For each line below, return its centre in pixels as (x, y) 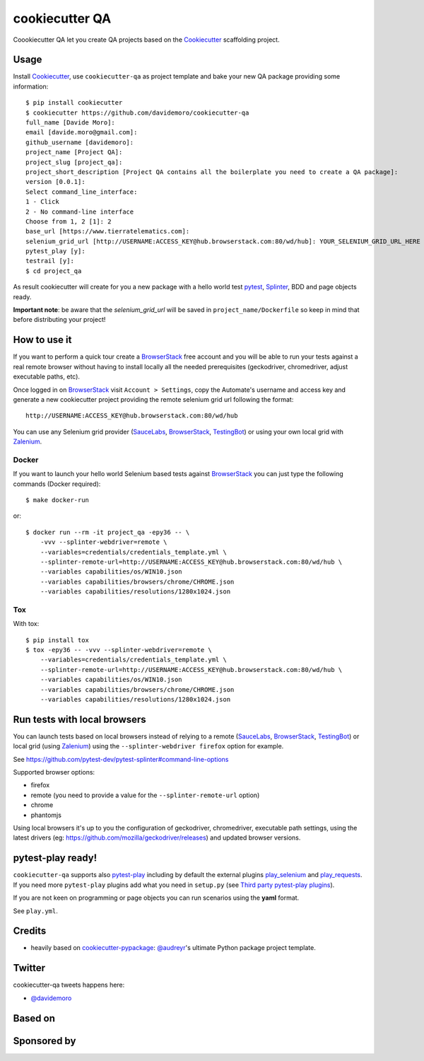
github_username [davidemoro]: (80, 142)
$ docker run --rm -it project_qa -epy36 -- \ (108, 532)
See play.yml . (35, 911)
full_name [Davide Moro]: (71, 123)
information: (31, 86)
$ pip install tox (58, 640)
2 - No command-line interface (80, 211)
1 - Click (42, 202)
